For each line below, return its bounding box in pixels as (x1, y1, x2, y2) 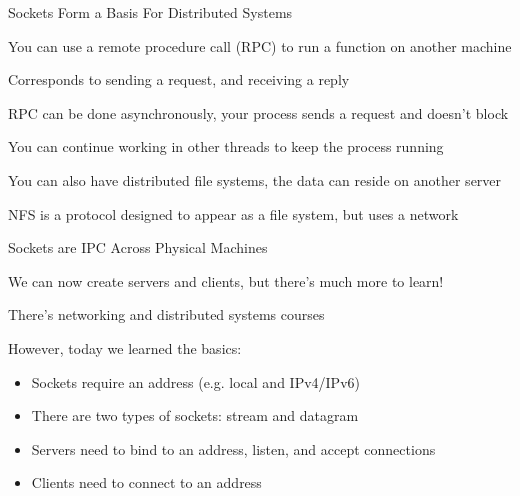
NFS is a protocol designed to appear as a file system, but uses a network (8, 203, 459, 224)
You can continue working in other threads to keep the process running (8, 136, 444, 157)
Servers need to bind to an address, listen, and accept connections (31, 438, 436, 459)
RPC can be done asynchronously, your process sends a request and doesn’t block (8, 102, 509, 123)
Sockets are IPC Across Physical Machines (8, 237, 268, 258)
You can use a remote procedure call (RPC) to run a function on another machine (8, 35, 512, 56)
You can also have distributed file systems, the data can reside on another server (8, 169, 502, 190)
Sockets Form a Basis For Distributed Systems (8, 2, 293, 22)
